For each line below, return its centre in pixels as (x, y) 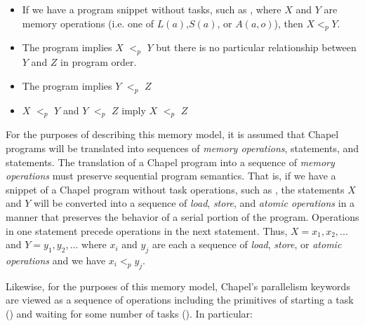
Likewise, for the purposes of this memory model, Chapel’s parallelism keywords (178, 286)
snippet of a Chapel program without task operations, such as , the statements (175, 189)
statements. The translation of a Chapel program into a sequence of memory (170, 162)
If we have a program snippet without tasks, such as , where (152, 9)
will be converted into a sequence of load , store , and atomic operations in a (194, 203)
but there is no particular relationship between (256, 47)
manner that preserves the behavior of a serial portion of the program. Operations (182, 216)
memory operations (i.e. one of (88, 23)
